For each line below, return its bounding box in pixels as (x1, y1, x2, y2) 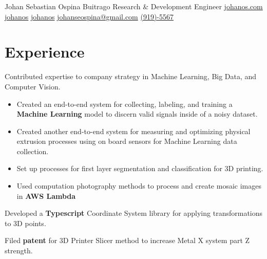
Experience (5, 41, 85, 62)
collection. (16, 145, 49, 156)
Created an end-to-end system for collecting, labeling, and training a (16, 98, 233, 109)
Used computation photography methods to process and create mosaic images (16, 180, 261, 191)
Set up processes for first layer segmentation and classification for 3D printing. (16, 163, 263, 174)
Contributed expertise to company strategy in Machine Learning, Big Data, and (5, 71, 257, 82)
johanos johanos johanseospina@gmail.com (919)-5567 (5, 11, 174, 22)
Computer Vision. (5, 81, 61, 91)
